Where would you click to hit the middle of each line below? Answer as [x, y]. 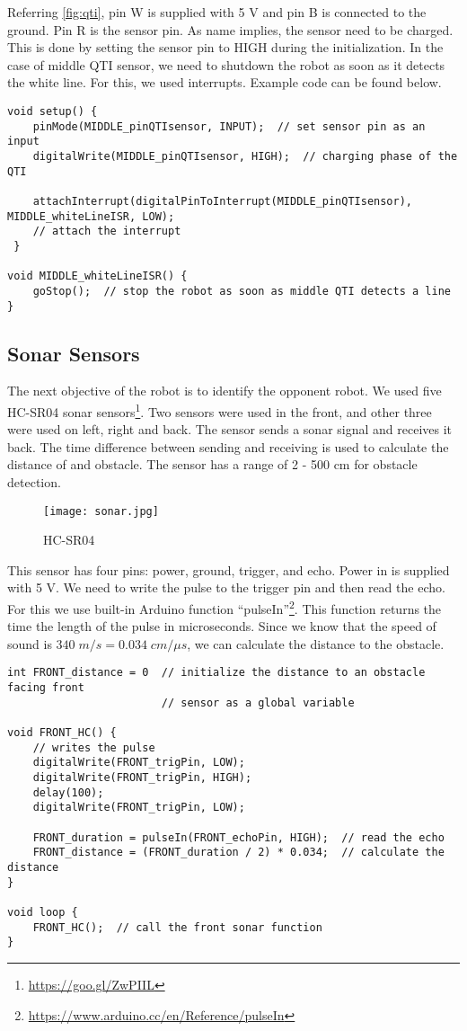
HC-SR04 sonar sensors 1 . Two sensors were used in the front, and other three [220, 410]
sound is [30, 643]
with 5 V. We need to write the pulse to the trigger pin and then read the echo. [226, 587]
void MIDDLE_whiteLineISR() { [97, 276]
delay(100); [68, 792]
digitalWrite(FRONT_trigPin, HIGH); [142, 778]
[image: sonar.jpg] [101, 511]
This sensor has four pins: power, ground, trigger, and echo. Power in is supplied [229, 569]
